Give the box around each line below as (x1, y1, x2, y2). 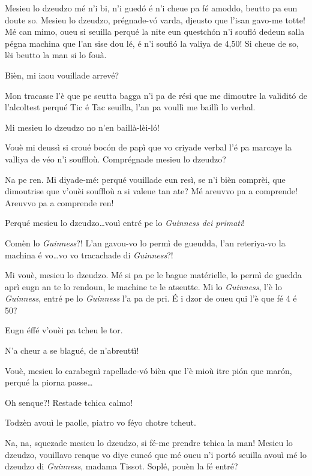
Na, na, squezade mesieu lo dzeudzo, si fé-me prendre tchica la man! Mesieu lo (5, 436, 293, 449)
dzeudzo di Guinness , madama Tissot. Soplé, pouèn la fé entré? (5, 460, 238, 472)
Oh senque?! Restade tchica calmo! (5, 396, 133, 408)
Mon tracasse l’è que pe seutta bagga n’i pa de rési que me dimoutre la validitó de (5, 89, 307, 101)
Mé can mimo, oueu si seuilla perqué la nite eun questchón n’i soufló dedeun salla (5, 25, 305, 38)
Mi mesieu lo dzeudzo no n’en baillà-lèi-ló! (5, 120, 160, 133)
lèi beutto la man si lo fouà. (5, 49, 107, 61)
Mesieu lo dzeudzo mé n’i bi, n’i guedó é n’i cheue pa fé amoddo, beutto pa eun (5, 2, 298, 14)
